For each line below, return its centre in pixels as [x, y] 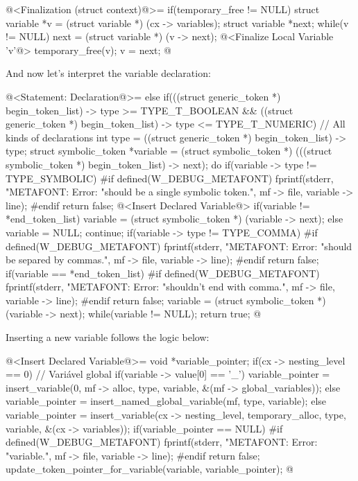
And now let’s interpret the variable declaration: [108, 73]
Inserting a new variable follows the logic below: [108, 337]
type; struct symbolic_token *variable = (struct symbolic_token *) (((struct [169, 151]
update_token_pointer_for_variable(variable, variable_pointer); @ [150, 469]
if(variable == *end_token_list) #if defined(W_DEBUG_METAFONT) [163, 273]
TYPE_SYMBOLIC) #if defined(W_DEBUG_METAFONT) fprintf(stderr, [170, 178]
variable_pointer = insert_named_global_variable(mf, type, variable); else [166, 401]
